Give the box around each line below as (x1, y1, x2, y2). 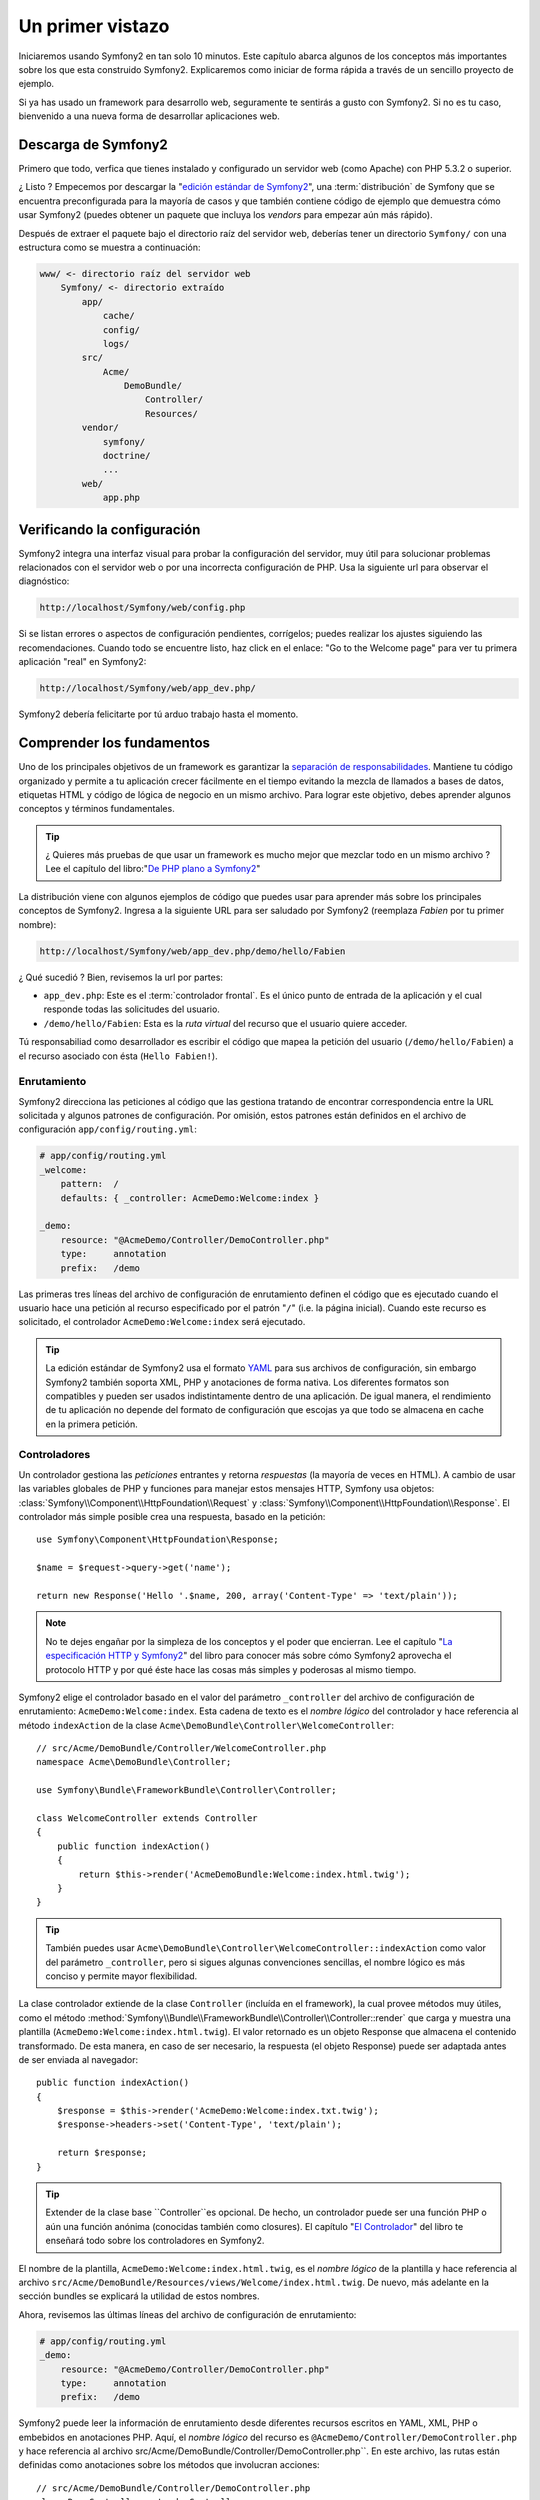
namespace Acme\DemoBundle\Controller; (36, 1756, 232, 1768)
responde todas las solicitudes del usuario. (43, 1003, 220, 1015)
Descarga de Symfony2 (18, 136, 169, 153)
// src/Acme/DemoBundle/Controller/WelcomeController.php (36, 1743, 327, 1754)
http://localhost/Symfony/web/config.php (39, 602, 246, 614)
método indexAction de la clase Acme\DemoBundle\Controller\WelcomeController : (18, 1719, 395, 1731)
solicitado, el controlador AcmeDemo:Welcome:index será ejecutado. (18, 1316, 306, 1328)
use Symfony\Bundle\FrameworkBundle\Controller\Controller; (36, 1785, 337, 1796)
